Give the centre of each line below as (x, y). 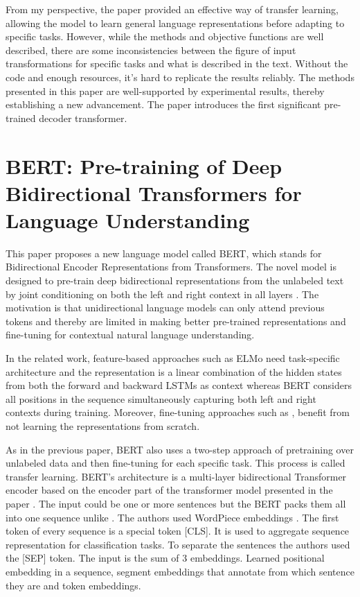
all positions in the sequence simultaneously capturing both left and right (161, 398)
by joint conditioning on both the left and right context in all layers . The (162, 294)
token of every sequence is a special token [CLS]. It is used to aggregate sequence (178, 531)
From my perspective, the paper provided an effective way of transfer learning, (172, 9)
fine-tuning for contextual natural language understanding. (130, 335)
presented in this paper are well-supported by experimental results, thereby (165, 90)
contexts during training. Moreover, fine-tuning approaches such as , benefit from (178, 412)
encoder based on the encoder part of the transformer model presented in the (169, 490)
